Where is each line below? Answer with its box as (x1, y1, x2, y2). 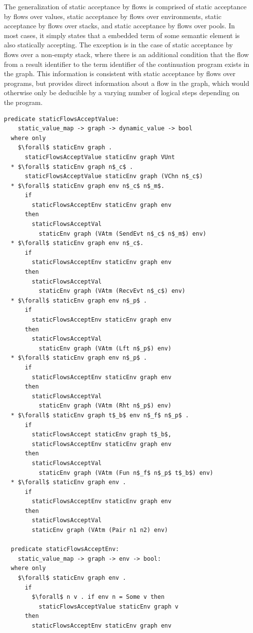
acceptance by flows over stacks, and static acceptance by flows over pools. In (4, 20, 235, 31)
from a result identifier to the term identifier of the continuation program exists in (4, 59, 250, 69)
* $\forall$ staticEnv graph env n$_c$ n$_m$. (11, 182, 165, 189)
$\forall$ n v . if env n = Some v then (32, 593, 165, 601)
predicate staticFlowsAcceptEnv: (11, 546, 119, 553)
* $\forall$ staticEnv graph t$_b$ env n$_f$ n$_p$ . (11, 411, 189, 419)
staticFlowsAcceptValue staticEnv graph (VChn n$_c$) (24, 173, 203, 180)
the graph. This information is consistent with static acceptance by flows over (4, 68, 235, 79)
